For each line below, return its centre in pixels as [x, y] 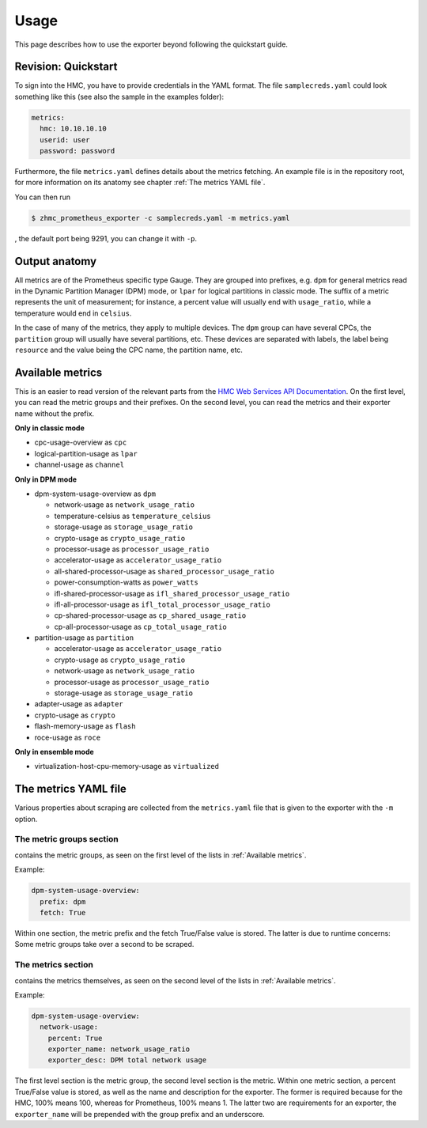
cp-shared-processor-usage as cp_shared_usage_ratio [150, 615]
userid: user [65, 140]
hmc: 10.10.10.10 [73, 129]
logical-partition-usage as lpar [86, 453]
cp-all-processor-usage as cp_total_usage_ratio [140, 626]
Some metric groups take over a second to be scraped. [104, 944]
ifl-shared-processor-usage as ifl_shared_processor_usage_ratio [172, 593]
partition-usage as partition [84, 638]
